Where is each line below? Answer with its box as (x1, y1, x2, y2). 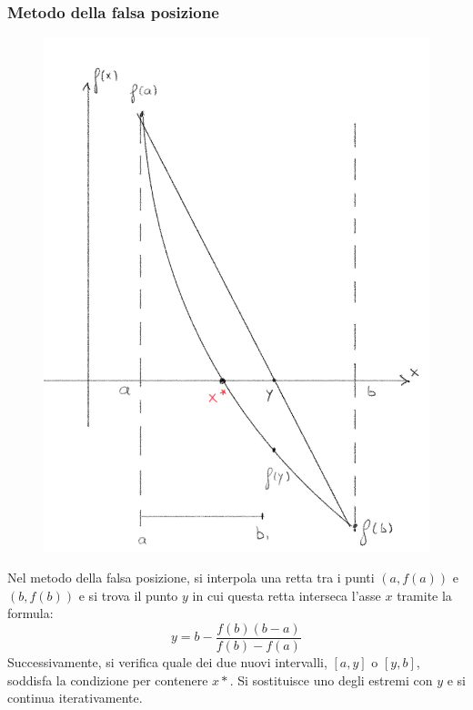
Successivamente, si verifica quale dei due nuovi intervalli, (7, 652, 327, 671)
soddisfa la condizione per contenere (7, 670, 208, 689)
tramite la (397, 585, 452, 604)
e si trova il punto (78, 585, 178, 604)
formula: (7, 603, 54, 623)
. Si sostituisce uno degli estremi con (229, 670, 433, 689)
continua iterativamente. (7, 688, 143, 707)
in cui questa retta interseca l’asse (192, 585, 381, 604)
